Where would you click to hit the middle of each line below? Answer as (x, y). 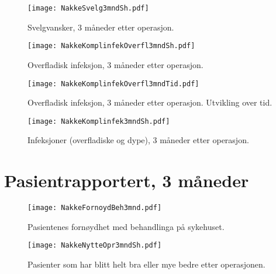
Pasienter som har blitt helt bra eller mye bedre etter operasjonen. (146, 264)
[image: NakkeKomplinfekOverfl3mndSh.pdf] (111, 46)
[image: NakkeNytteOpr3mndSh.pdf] (95, 246)
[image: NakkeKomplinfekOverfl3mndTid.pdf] (113, 84)
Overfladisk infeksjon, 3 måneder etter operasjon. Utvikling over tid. (150, 102)
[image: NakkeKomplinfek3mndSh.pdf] (99, 121)
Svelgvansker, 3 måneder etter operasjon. (101, 27)
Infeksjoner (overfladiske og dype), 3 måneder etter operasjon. (138, 140)
